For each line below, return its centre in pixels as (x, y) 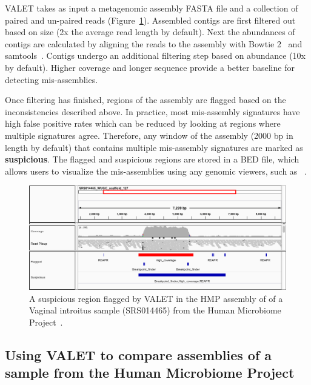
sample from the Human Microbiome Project (150, 373)
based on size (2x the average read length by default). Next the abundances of (150, 32)
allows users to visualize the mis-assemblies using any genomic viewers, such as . (156, 171)
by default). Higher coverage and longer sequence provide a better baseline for (150, 67)
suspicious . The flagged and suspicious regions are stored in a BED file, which (152, 159)
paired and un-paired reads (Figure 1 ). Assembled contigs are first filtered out (150, 20)
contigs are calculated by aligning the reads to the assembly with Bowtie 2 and (154, 43)
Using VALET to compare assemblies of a (139, 355)
